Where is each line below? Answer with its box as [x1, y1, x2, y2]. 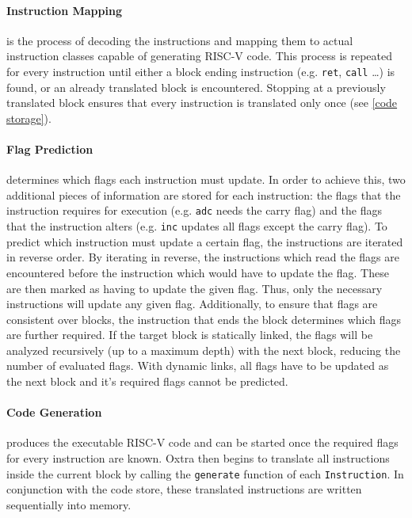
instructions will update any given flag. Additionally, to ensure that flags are [6, 295, 378, 312]
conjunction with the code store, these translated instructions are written [6, 481, 362, 497]
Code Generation [6, 404, 102, 421]
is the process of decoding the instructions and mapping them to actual [6, 32, 353, 48]
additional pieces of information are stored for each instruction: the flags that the [6, 186, 401, 203]
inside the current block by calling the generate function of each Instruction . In [6, 465, 404, 482]
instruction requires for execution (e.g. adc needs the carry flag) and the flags [6, 202, 382, 219]
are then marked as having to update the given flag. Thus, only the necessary [6, 280, 383, 296]
